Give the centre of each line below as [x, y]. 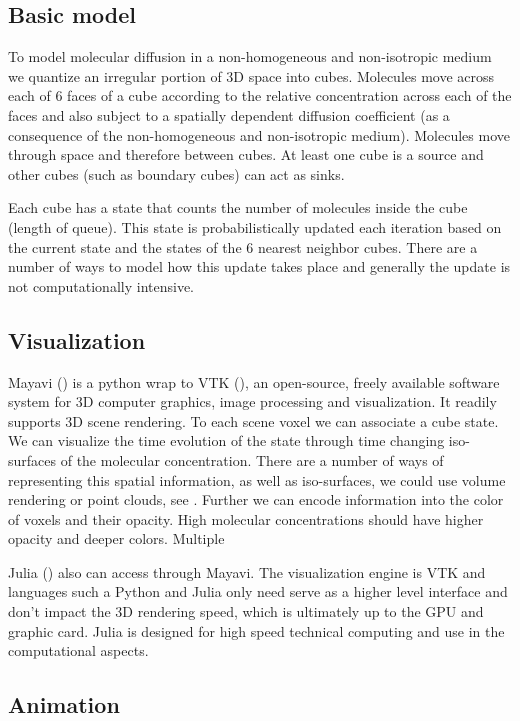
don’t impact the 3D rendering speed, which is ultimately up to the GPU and [246, 611]
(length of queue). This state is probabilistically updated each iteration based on [255, 226]
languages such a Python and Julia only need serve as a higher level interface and [258, 591]
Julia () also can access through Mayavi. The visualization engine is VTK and [247, 571]
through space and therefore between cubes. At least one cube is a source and [246, 154]
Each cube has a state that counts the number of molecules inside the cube [238, 207]
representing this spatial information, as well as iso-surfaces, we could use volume [257, 479]
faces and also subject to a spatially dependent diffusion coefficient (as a [229, 114]
